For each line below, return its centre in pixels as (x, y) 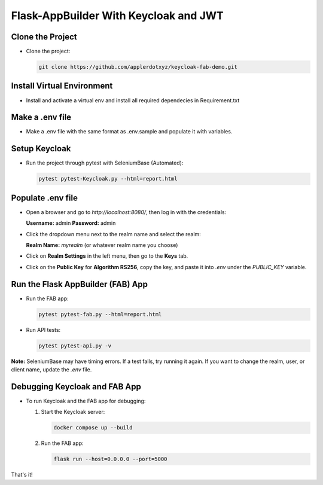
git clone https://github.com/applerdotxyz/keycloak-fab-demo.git (138, 67)
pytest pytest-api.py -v (75, 346)
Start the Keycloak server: (73, 412)
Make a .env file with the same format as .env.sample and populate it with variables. (129, 132)
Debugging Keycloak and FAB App (76, 387)
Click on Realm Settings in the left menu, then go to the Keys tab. (107, 256)
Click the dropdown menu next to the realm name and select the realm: (114, 234)
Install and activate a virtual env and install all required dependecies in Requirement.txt (133, 100)
